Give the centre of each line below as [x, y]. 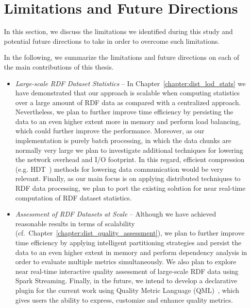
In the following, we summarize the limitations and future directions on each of [122, 57]
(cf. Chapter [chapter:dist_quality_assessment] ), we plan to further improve [130, 233]
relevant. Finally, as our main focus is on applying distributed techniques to [128, 178]
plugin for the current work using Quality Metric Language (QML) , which [127, 290]
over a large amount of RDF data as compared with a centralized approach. [128, 102]
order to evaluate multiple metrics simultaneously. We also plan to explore [126, 262]
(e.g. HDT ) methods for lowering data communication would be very [119, 169]
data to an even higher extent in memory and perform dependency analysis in [131, 252]
